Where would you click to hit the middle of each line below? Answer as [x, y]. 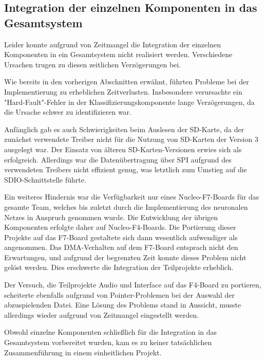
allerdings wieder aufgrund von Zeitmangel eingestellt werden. [102, 314]
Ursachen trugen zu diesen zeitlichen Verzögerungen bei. [93, 64]
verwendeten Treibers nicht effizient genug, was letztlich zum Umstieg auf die [126, 169]
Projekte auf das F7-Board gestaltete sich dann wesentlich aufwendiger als [121, 237]
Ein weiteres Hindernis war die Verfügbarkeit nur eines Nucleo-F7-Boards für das [132, 197]
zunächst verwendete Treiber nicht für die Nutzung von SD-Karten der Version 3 [131, 139]
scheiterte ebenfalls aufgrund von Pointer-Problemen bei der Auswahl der [119, 294]
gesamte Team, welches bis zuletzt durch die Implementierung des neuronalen [126, 206]
